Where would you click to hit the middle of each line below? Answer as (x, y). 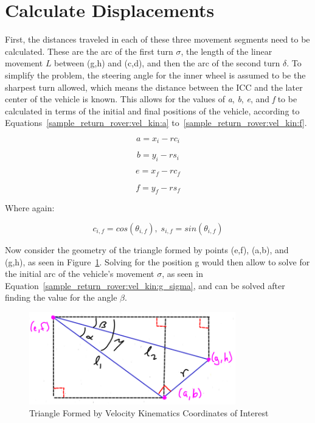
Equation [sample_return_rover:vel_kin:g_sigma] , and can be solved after (145, 285)
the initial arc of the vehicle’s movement (80, 274)
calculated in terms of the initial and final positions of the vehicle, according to (152, 110)
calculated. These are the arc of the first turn (89, 51)
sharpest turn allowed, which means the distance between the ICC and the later (154, 87)
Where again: (30, 208)
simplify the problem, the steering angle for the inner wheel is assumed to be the (155, 75)
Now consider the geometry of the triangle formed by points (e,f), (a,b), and (147, 249)
